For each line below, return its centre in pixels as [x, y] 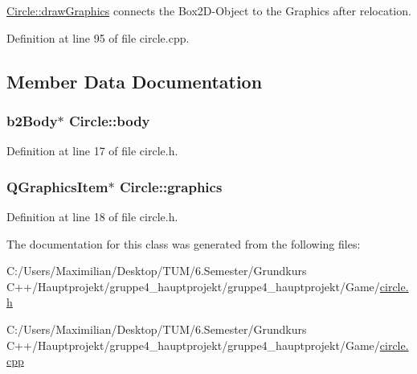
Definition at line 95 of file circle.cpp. [98, 37]
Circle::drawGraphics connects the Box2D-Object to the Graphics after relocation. [209, 10]
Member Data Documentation [135, 81]
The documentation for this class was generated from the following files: [184, 243]
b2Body [32, 120]
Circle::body [110, 120]
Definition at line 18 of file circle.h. [92, 216]
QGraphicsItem [57, 186]
